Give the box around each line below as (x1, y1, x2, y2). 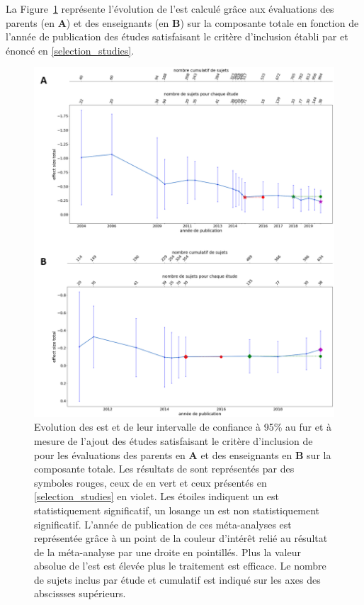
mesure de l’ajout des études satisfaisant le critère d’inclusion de (34, 433, 313, 448)
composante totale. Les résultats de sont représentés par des (34, 461, 295, 476)
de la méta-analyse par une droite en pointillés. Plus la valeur (34, 544, 301, 559)
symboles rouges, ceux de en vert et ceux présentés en (34, 475, 267, 490)
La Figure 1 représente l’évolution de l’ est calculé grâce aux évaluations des (6, 1, 334, 16)
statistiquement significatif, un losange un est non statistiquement (34, 502, 320, 517)
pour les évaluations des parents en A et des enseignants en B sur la (34, 447, 331, 462)
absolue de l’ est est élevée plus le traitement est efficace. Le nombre (34, 558, 326, 573)
